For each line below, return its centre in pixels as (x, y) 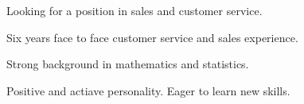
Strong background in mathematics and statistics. (128, 64)
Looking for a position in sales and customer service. (134, 10)
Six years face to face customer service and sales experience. (152, 37)
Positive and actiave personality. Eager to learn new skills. (148, 90)
